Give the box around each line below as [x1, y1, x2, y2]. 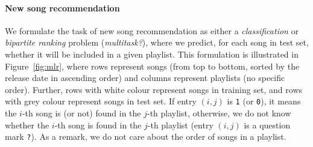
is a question [244, 118, 291, 131]
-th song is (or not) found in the [22, 107, 141, 119]
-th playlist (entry [147, 118, 213, 131]
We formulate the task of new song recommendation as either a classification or [5, 24, 299, 37]
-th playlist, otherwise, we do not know [147, 107, 291, 119]
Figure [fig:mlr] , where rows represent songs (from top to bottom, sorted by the [5, 59, 300, 72]
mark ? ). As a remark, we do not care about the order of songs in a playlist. [5, 130, 286, 143]
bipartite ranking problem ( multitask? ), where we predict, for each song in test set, [5, 36, 309, 49]
